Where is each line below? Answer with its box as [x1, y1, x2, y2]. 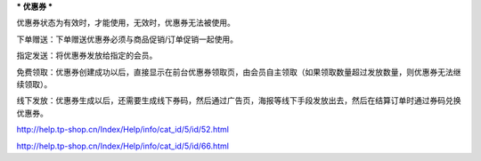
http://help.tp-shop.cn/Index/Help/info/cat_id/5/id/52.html [16, 125, 229, 135]
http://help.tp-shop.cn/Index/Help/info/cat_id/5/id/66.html [16, 141, 229, 151]
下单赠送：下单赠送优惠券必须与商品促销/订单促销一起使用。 [16, 34, 239, 44]
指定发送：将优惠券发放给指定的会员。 [16, 50, 158, 61]
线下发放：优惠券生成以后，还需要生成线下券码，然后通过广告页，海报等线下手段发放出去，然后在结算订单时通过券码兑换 [16, 95, 461, 106]
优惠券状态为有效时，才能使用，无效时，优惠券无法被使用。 [16, 18, 235, 28]
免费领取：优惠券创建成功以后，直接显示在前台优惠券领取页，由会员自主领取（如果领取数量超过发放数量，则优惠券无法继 [16, 67, 461, 77]
